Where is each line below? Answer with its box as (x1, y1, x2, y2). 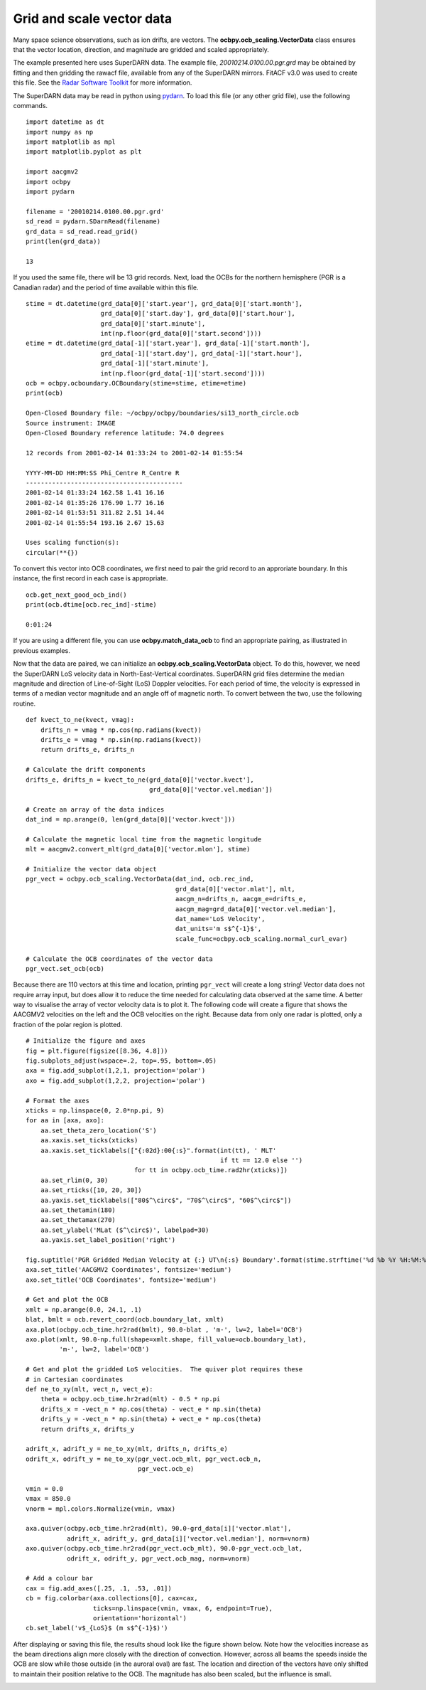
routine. (13, 699, 36, 708)
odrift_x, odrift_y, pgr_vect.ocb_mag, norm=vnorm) (66, 1554, 251, 1563)
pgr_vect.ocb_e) (137, 1465, 195, 1473)
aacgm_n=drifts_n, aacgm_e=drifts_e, (175, 895, 307, 903)
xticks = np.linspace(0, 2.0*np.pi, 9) (26, 1107, 165, 1115)
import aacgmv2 (26, 168, 79, 176)
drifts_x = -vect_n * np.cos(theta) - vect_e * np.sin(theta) (40, 1405, 262, 1413)
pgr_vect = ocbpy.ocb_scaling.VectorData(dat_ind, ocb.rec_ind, (26, 875, 255, 883)
